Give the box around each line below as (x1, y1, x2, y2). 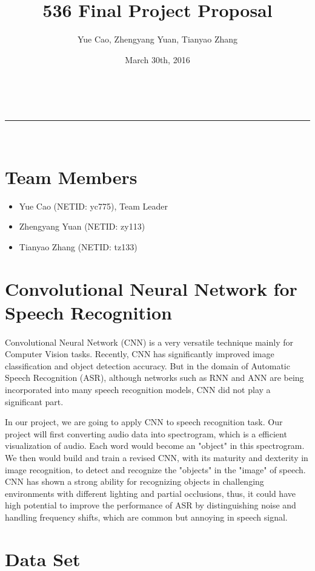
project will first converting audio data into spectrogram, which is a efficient (5, 427, 287, 440)
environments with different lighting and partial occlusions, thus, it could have (5, 487, 296, 499)
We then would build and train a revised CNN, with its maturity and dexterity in (5, 451, 308, 463)
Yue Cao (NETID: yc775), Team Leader (19, 199, 168, 212)
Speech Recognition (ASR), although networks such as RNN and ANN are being (5, 371, 304, 384)
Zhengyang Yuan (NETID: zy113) (19, 220, 145, 233)
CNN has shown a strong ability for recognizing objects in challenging (5, 475, 264, 488)
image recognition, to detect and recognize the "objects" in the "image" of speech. (5, 463, 306, 476)
